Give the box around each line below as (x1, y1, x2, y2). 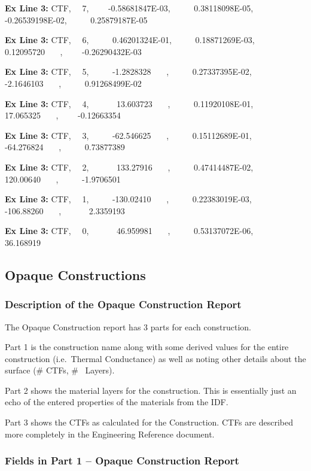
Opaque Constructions (5, 265, 146, 284)
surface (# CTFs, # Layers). (5, 364, 115, 376)
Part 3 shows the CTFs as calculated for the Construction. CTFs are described (5, 416, 293, 429)
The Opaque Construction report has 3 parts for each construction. (5, 320, 252, 333)
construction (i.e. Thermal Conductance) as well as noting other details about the (5, 352, 306, 364)
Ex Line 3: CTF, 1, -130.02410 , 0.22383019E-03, (5, 193, 252, 205)
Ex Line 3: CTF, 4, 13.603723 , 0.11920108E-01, (5, 97, 254, 110)
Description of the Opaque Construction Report (5, 297, 242, 312)
